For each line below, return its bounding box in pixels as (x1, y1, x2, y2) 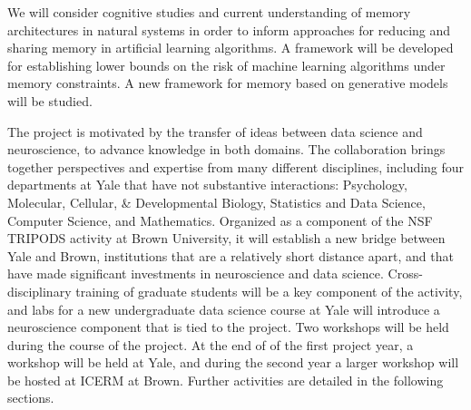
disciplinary (7, 281, 72, 300)
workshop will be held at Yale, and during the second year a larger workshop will (7, 353, 459, 372)
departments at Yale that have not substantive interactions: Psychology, (7, 175, 407, 194)
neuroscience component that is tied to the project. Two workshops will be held (7, 317, 449, 337)
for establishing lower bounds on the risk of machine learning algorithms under (7, 55, 446, 74)
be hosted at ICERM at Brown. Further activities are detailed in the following (7, 370, 444, 389)
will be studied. (7, 91, 93, 110)
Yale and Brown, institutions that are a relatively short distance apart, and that (7, 246, 454, 265)
